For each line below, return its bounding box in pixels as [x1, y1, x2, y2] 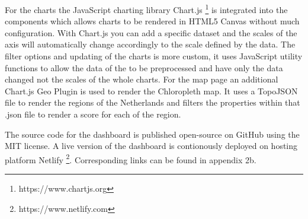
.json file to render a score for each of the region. [5, 108, 181, 120]
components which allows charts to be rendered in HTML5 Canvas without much [5, 15, 300, 27]
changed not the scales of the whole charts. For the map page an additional [5, 73, 278, 85]
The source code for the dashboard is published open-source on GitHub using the [5, 128, 300, 140]
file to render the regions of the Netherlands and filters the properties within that [5, 96, 300, 109]
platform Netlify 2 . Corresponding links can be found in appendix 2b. [5, 151, 256, 166]
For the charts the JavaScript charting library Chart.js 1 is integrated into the [5, 2, 288, 15]
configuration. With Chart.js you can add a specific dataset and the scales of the [5, 26, 297, 39]
